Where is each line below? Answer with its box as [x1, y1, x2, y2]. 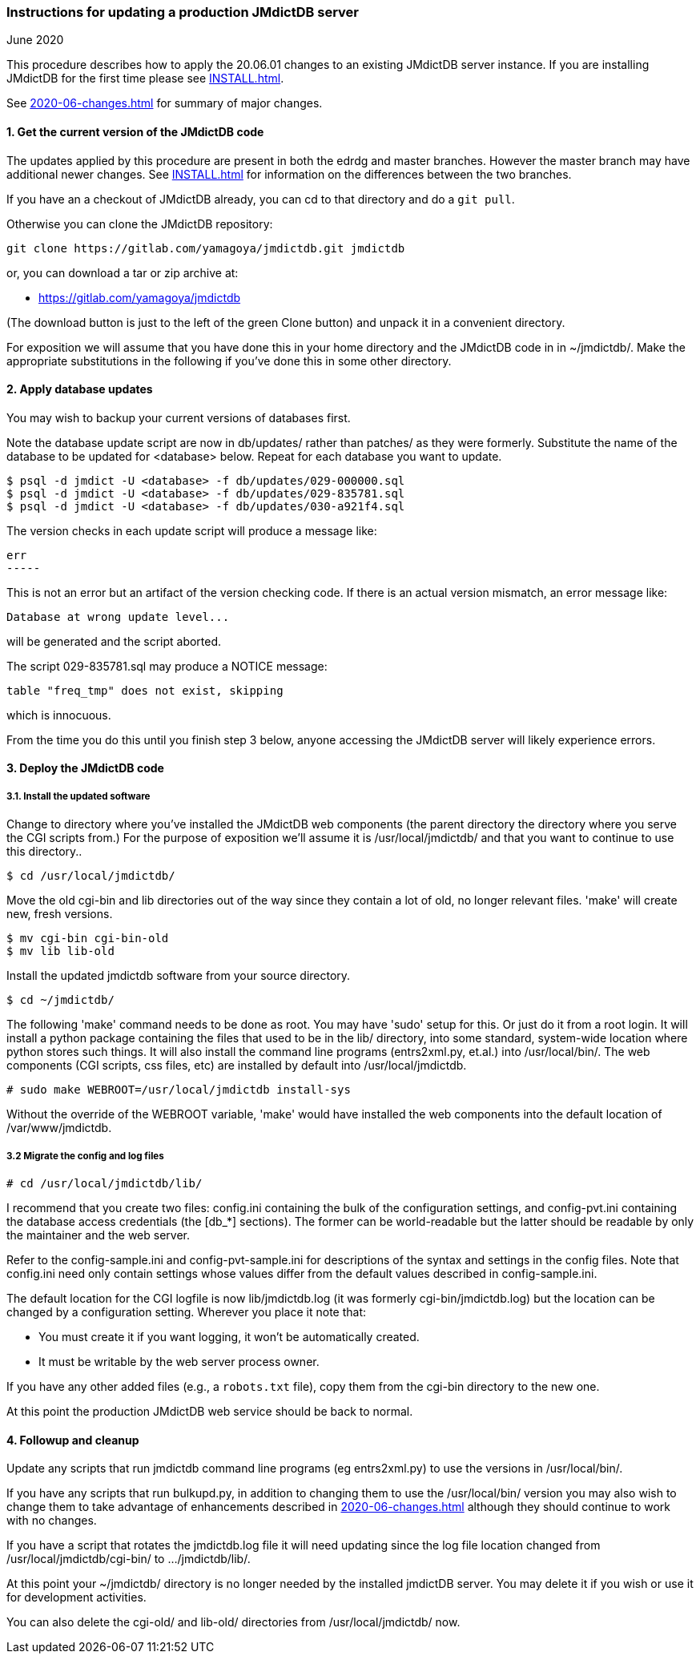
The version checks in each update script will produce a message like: [6, 523, 377, 538]
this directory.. [6, 844, 82, 859]
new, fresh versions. [6, 907, 113, 921]
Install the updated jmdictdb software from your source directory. [6, 969, 351, 983]
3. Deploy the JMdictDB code [6, 761, 164, 776]
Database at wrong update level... [6, 610, 230, 623]
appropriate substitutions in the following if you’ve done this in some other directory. [6, 353, 452, 368]
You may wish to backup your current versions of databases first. [6, 410, 351, 425]
